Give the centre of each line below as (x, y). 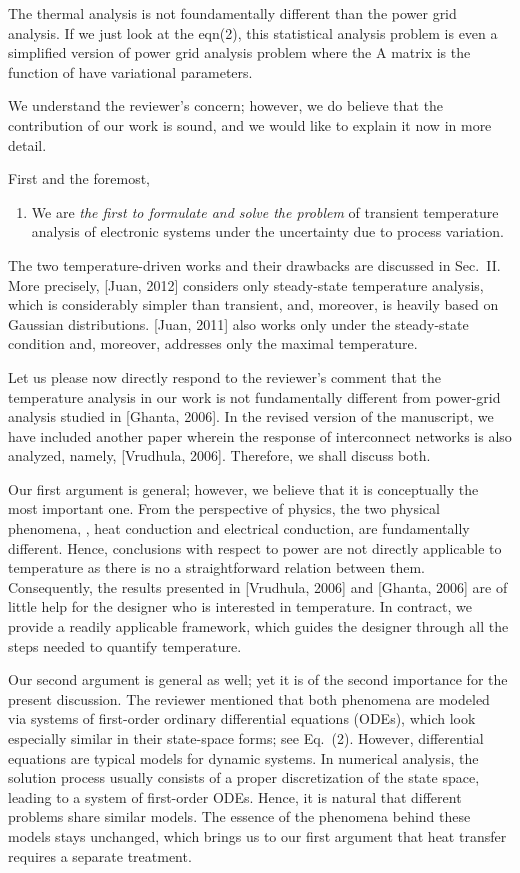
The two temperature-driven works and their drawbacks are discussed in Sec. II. (254, 264)
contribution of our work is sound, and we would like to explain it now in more (250, 124)
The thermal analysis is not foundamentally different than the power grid (232, 13)
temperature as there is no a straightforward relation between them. (216, 567)
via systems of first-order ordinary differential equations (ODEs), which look (242, 718)
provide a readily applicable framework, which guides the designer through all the (258, 626)
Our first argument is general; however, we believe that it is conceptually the (243, 488)
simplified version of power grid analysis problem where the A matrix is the (239, 52)
